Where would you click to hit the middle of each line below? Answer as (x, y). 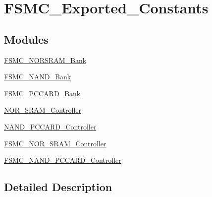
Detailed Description (58, 187)
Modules (26, 39)
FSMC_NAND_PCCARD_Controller (63, 160)
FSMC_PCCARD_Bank (42, 93)
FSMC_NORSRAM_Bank (45, 60)
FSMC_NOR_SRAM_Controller (55, 143)
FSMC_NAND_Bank (38, 77)
